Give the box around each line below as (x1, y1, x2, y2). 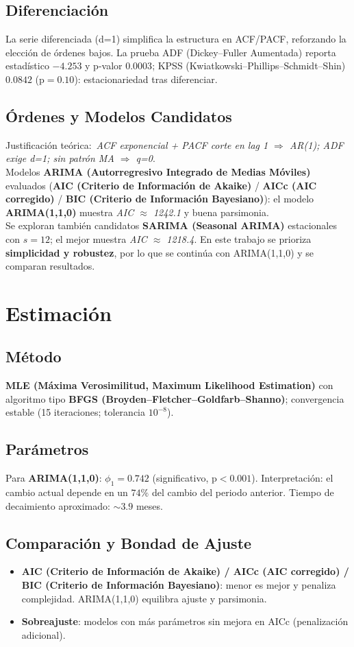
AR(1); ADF (289, 137, 344, 152)
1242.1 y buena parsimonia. (153, 204, 269, 219)
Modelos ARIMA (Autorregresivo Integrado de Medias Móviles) (5, 164, 311, 178)
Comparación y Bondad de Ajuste (5, 532, 252, 553)
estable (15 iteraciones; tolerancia (5, 405, 145, 419)
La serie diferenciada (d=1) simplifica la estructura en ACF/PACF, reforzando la (5, 32, 346, 46)
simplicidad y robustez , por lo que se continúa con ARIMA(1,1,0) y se (5, 245, 314, 259)
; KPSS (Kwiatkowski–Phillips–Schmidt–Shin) (152, 58, 346, 73)
